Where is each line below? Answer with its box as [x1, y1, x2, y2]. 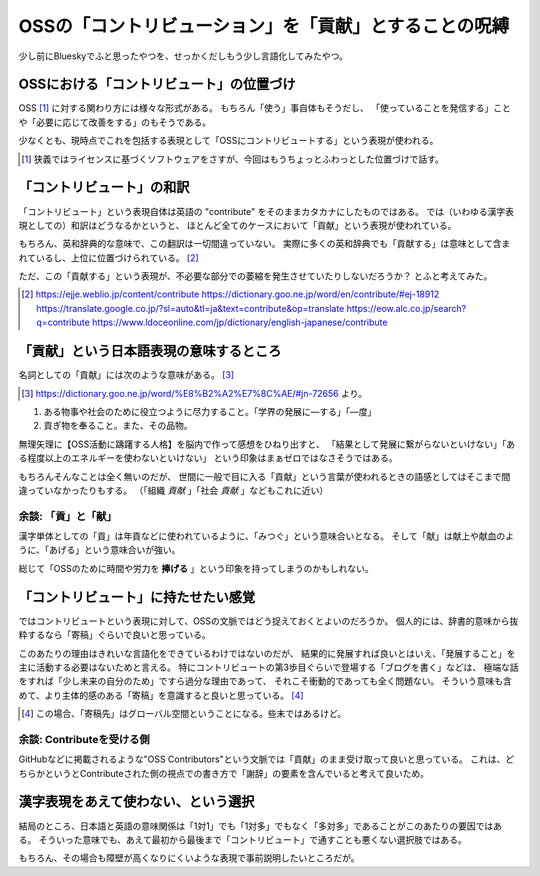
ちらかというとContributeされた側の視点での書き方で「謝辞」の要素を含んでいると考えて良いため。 [18, 767, 430, 779]
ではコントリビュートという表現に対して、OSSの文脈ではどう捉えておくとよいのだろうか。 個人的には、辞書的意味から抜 [18, 615, 519, 627]
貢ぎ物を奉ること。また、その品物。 [43, 420, 193, 432]
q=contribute [36, 316, 90, 329]
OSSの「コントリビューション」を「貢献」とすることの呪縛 [18, 15, 510, 37]
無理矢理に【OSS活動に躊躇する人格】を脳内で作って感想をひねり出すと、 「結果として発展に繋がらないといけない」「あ [18, 438, 515, 450]
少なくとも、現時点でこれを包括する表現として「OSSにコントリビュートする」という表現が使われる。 [18, 135, 439, 147]
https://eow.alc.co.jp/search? [346, 302, 467, 314]
